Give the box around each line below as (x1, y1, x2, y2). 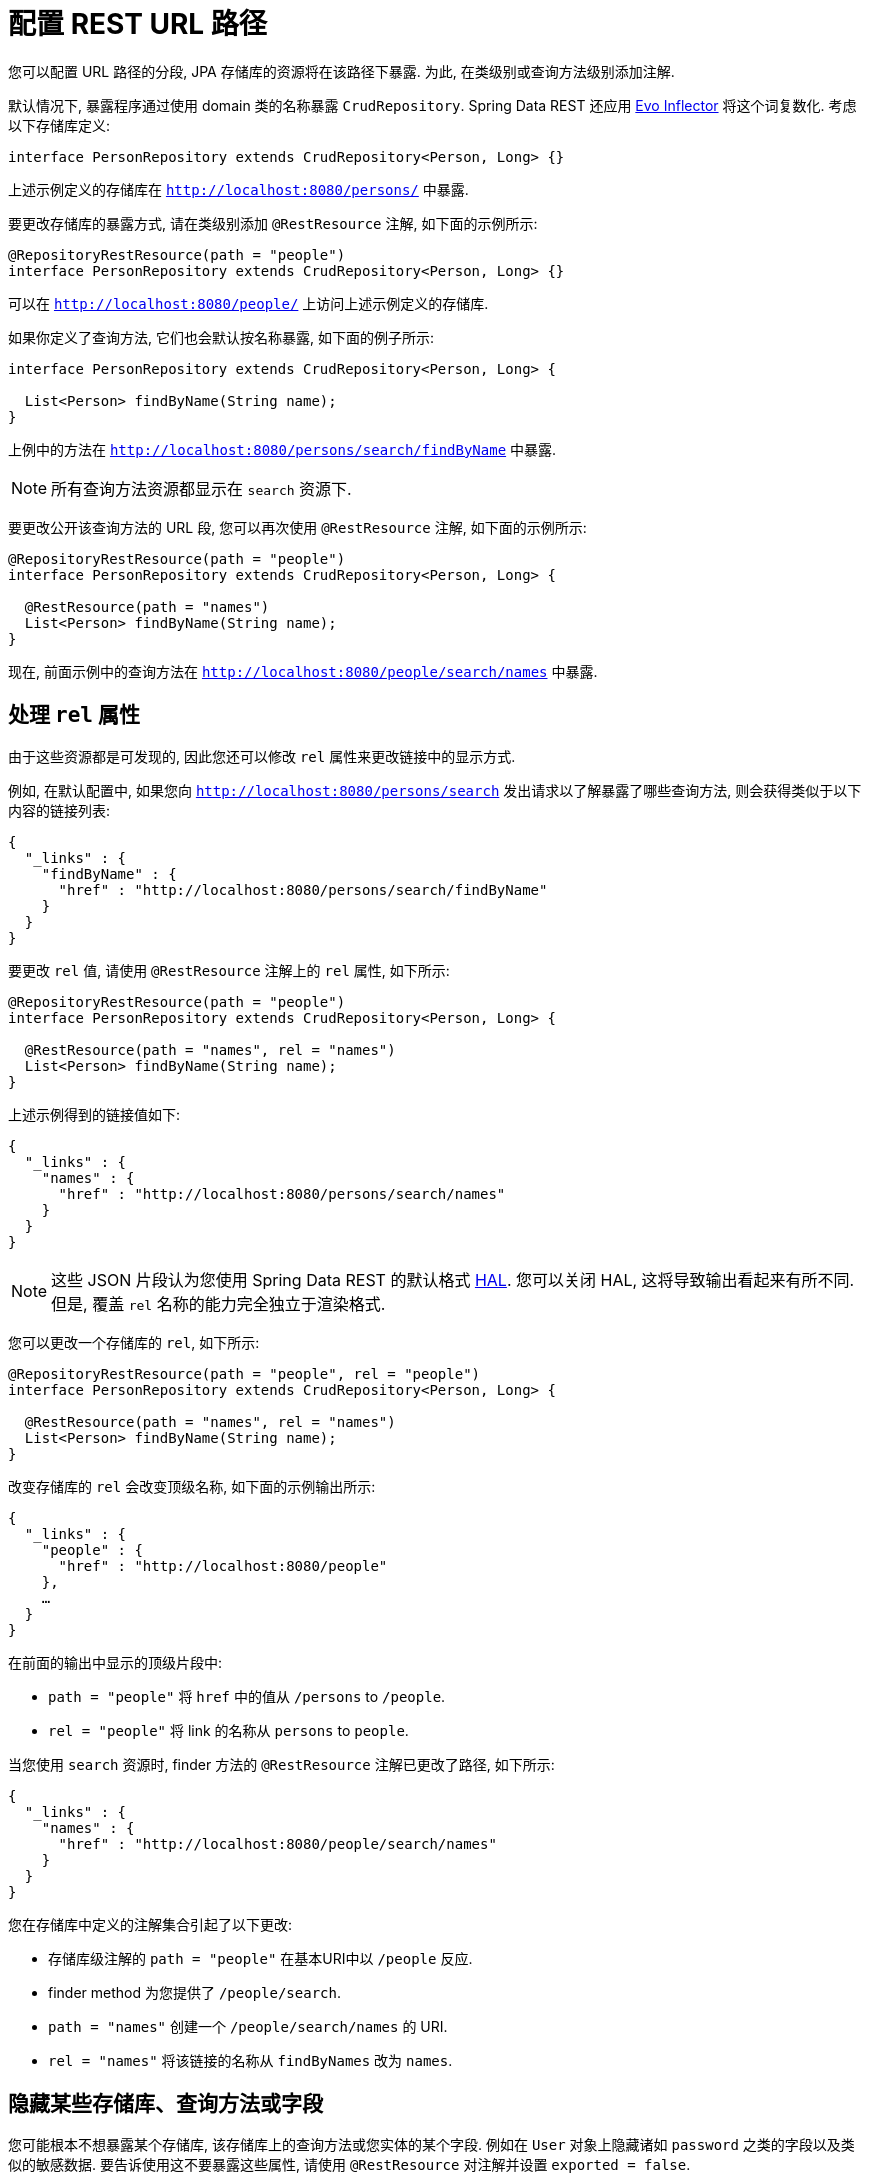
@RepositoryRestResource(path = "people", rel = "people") (8, 1365, 481, 1382)
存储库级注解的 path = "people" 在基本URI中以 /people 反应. (48, 1949, 473, 1967)
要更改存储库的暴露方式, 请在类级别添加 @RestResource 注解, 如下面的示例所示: (8, 214, 538, 232)
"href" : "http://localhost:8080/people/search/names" (58, 1835, 497, 1852)
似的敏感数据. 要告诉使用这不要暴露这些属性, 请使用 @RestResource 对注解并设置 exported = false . (8, 2156, 691, 2174)
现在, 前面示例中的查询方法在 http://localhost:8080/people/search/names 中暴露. (8, 662, 598, 680)
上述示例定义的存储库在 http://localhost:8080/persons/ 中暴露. (8, 180, 469, 198)
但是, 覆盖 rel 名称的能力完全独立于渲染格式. (51, 1293, 386, 1314)
